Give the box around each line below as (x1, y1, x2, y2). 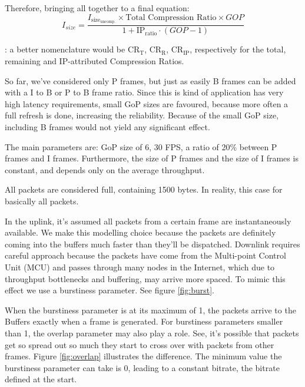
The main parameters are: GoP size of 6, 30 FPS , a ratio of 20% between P (5, 140, 277, 153)
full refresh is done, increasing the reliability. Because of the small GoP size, (5, 109, 279, 121)
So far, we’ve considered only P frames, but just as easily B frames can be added (5, 74, 296, 87)
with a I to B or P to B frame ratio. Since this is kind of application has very (5, 86, 284, 98)
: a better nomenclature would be (5, 43, 125, 55)
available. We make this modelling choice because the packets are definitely (5, 226, 276, 239)
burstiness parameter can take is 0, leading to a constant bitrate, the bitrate (5, 361, 280, 373)
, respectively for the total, (190, 43, 286, 55)
